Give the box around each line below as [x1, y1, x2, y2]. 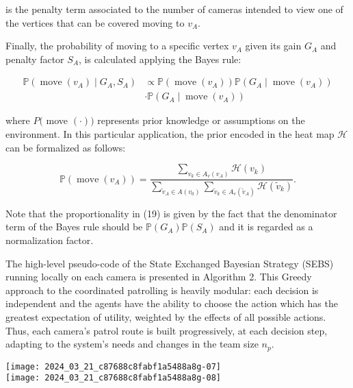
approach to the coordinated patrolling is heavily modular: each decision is [5, 282, 319, 297]
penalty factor [5, 51, 64, 66]
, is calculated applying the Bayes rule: [79, 51, 241, 66]
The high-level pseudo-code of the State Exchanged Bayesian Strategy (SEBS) [5, 256, 334, 270]
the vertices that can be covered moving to [5, 15, 185, 29]
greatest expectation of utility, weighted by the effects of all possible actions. [5, 309, 326, 324]
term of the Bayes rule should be [5, 219, 143, 234]
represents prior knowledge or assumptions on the [97, 113, 305, 128]
